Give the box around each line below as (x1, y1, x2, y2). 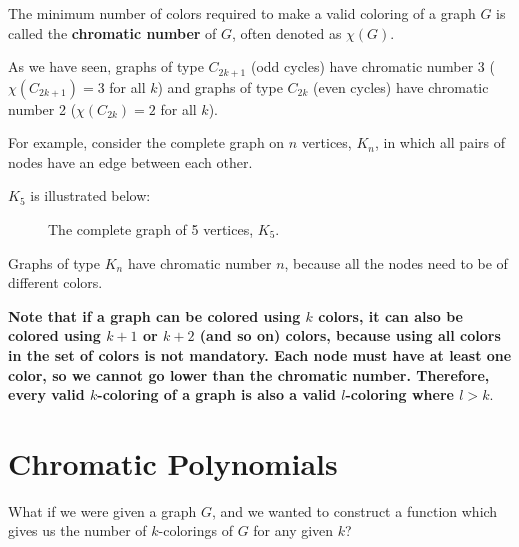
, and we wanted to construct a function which (211, 500, 498, 521)
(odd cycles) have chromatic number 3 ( (250, 56, 495, 77)
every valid (8, 384, 85, 405)
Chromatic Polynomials (8, 442, 338, 483)
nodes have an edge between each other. (8, 151, 253, 172)
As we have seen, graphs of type (8, 56, 204, 77)
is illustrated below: (30, 185, 151, 206)
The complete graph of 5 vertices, (48, 219, 254, 240)
